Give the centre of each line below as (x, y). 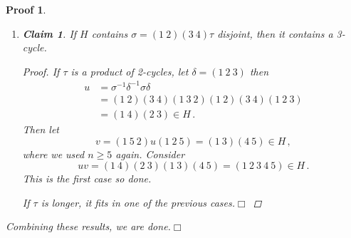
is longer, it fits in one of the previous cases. (138, 202)
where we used (53, 154)
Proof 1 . (26, 9)
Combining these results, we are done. (88, 226)
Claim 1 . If (49, 33)
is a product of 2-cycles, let (130, 71)
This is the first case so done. (87, 178)
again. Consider (150, 154)
